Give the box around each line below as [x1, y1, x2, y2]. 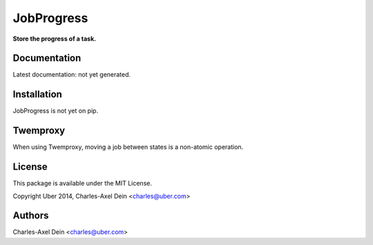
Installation [12, 88, 62, 100]
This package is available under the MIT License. [12, 179, 152, 188]
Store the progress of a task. [12, 35, 97, 43]
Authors [12, 210, 49, 222]
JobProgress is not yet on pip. [12, 107, 99, 115]
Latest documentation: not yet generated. [12, 70, 131, 79]
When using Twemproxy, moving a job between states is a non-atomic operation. [12, 143, 244, 151]
